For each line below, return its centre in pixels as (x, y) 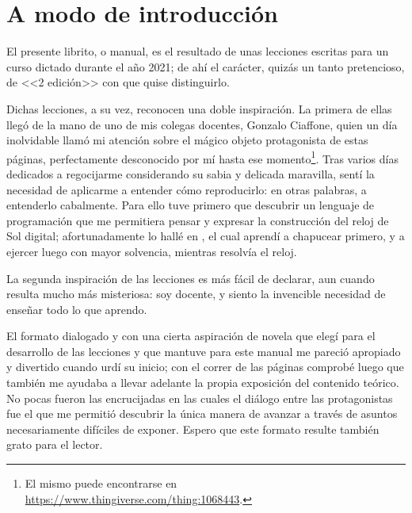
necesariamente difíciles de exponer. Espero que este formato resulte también (193, 429)
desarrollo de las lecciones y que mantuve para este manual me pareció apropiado (204, 351)
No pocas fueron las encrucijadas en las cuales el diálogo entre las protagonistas (200, 398)
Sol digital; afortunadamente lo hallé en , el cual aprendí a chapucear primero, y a (206, 236)
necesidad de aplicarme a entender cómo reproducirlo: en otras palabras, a (187, 189)
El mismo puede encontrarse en (101, 483)
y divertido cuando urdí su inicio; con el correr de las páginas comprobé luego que (205, 367)
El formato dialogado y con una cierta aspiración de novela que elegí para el (191, 336)
